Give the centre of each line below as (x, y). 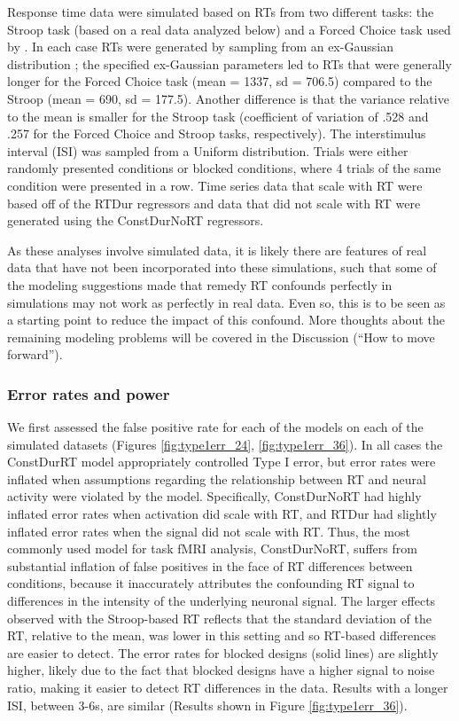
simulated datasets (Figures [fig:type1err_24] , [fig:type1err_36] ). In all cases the (225, 444)
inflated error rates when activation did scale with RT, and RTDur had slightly (222, 514)
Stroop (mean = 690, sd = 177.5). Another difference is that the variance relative (228, 98)
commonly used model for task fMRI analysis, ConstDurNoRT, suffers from (212, 549)
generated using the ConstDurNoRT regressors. (136, 220)
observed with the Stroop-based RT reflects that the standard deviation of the (220, 618)
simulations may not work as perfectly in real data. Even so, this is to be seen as (226, 302)
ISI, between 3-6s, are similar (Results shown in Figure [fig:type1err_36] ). (207, 705)
